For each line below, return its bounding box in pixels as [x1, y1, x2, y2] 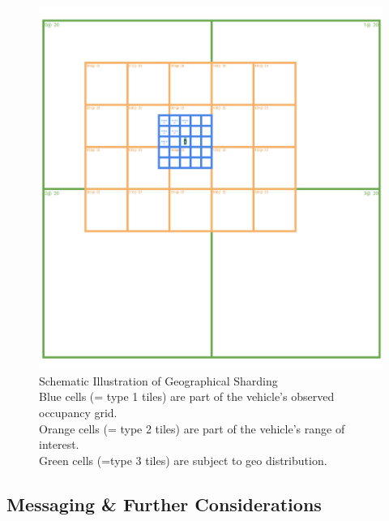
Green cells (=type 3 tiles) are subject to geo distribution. [39, 451, 327, 468]
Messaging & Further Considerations [6, 491, 322, 516]
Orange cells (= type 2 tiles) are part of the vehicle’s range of [39, 420, 345, 437]
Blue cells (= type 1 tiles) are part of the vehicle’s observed [39, 388, 335, 405]
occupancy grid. [39, 403, 118, 420]
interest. [39, 436, 79, 453]
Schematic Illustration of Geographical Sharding [39, 372, 278, 389]
